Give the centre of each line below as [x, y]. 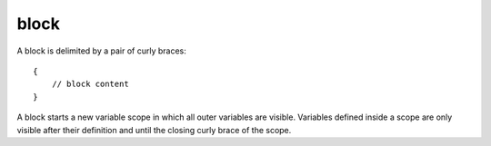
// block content [90, 84]
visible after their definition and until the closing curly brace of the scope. [154, 130]
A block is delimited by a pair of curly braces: [101, 51]
